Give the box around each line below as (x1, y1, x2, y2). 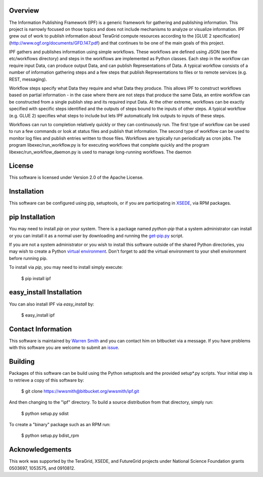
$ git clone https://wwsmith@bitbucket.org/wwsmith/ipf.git (21, 388, 139, 394)
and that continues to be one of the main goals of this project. (100, 40, 225, 46)
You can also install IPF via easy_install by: (9, 301, 94, 307)
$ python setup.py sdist (21, 411, 69, 416)
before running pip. (9, 255, 48, 261)
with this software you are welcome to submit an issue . (9, 345, 119, 350)
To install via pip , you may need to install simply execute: (9, 264, 123, 270)
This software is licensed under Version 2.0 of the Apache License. (9, 174, 144, 180)
